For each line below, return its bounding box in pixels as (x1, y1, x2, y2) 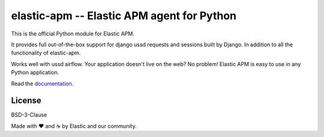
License (11, 96, 41, 106)
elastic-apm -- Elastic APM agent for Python (11, 9, 237, 22)
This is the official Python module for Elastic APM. (11, 30, 134, 37)
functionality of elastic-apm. (11, 49, 81, 56)
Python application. (11, 69, 59, 76)
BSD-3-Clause (11, 111, 47, 118)
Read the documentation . (11, 80, 74, 87)
